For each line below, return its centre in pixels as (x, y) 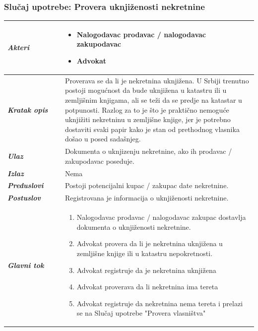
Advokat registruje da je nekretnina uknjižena (146, 270)
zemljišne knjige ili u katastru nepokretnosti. (145, 253)
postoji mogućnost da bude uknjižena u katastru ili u (146, 90)
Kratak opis (28, 109)
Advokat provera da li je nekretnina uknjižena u (150, 243)
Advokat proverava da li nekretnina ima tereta (147, 287)
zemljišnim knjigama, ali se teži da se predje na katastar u (153, 99)
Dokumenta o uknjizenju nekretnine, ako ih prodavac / (148, 151)
